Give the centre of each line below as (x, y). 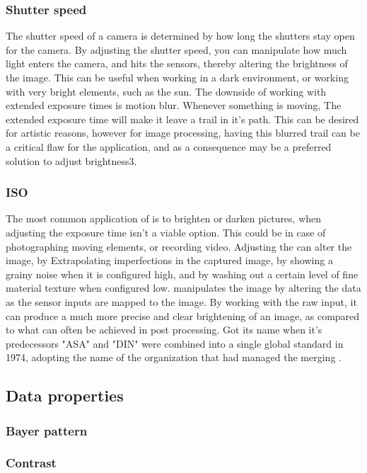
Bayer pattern (47, 430)
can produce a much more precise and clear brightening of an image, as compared (183, 315)
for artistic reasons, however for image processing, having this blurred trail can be (183, 133)
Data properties (65, 395)
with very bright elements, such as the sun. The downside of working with (166, 91)
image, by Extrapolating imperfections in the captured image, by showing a (169, 260)
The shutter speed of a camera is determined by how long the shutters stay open (180, 36)
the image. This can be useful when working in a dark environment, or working (177, 77)
